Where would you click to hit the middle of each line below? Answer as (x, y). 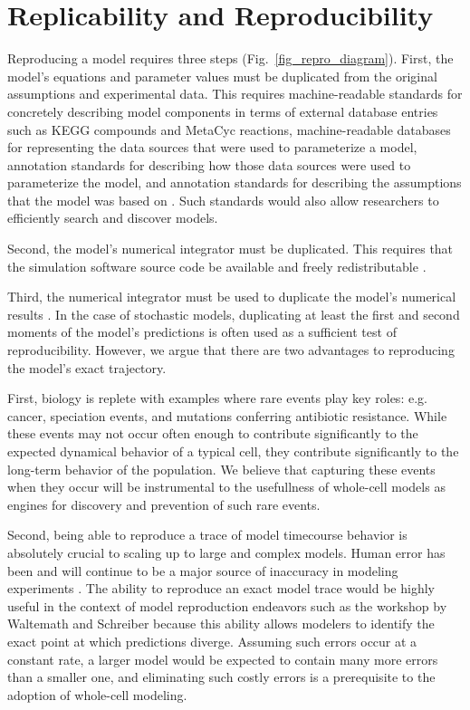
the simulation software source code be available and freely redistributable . (217, 266)
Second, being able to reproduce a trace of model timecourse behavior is (207, 535)
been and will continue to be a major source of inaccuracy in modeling (203, 570)
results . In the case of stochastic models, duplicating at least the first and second (234, 314)
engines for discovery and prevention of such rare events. (164, 504)
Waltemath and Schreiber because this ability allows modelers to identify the (221, 624)
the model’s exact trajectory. (87, 367)
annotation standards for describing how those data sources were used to (209, 164)
